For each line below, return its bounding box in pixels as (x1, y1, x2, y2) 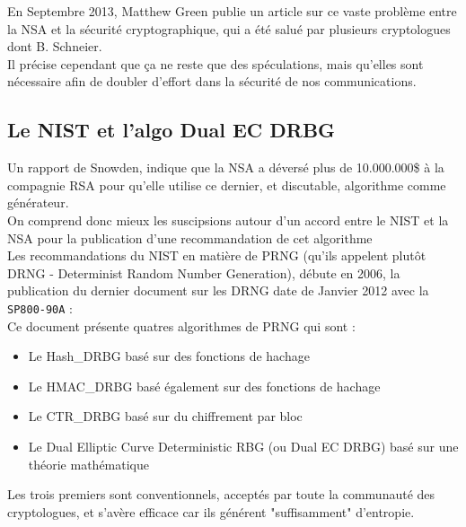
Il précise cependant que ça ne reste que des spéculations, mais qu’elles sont (7, 54, 424, 73)
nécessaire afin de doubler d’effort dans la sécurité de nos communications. (7, 72, 417, 91)
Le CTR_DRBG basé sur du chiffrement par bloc (28, 407, 303, 426)
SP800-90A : (7, 298, 74, 317)
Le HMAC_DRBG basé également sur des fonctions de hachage (28, 376, 381, 395)
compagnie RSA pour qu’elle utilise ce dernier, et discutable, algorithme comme (7, 175, 446, 194)
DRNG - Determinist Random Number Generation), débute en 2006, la (7, 263, 400, 282)
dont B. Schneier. (7, 37, 102, 56)
